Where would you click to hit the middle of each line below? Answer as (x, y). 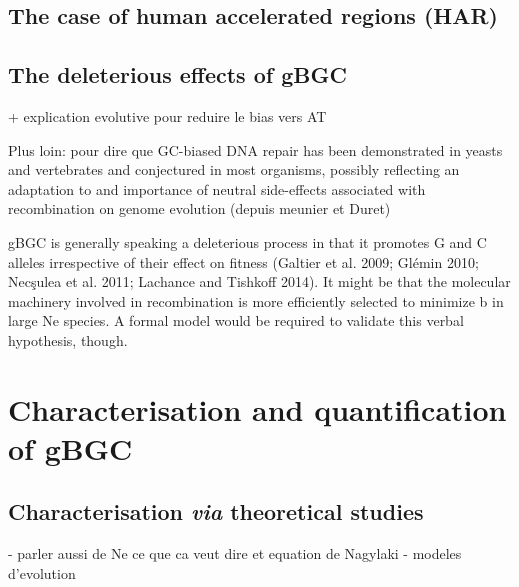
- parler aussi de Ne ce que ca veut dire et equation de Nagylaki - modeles (235, 553)
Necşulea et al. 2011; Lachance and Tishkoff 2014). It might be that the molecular (259, 281)
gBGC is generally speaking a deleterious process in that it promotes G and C (247, 241)
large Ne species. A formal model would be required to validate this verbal (236, 320)
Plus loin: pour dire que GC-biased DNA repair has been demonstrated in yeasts (255, 149)
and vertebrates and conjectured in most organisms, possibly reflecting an (234, 169)
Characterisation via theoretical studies (216, 511)
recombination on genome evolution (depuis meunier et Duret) (199, 208)
